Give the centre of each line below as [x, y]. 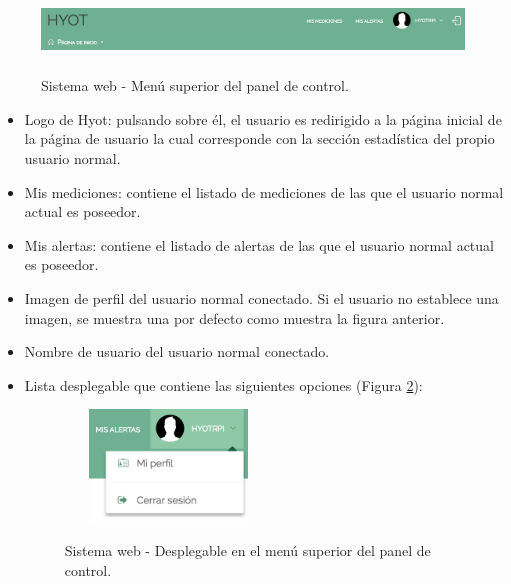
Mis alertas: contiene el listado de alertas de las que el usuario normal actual [259, 244]
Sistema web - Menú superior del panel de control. [195, 85]
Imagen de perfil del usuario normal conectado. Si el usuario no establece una [261, 298]
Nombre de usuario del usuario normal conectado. [177, 351]
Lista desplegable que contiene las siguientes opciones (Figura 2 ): [223, 384]
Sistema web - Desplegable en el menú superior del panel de [247, 550]
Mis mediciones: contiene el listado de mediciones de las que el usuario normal [264, 191]
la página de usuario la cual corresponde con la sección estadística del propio [259, 138]
